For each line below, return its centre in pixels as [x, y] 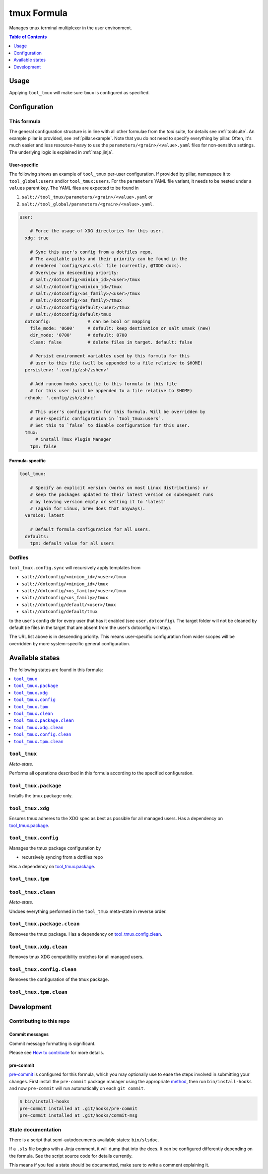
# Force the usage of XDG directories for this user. [97, 231]
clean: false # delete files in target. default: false [111, 342]
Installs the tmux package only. [41, 796]
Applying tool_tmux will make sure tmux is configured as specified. [79, 93]
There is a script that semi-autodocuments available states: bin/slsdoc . [84, 1140]
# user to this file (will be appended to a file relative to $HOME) [116, 363]
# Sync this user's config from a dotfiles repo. [92, 252]
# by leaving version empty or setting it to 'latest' [98, 502]
